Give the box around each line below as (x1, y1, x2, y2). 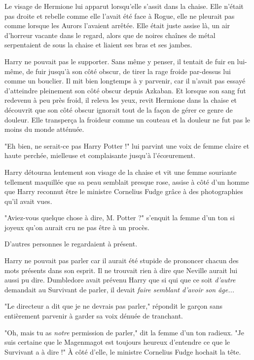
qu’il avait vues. (4, 196, 52, 206)
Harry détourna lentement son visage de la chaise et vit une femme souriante (4, 166, 237, 177)
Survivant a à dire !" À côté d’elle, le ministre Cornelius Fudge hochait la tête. (4, 346, 241, 357)
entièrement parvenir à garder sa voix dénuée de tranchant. (4, 311, 183, 321)
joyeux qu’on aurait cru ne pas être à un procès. (4, 222, 149, 232)
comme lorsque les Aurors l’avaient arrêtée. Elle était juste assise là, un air (4, 20, 230, 31)
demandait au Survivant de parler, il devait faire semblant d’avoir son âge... (4, 284, 235, 294)
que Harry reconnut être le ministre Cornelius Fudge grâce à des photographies (4, 186, 243, 197)
